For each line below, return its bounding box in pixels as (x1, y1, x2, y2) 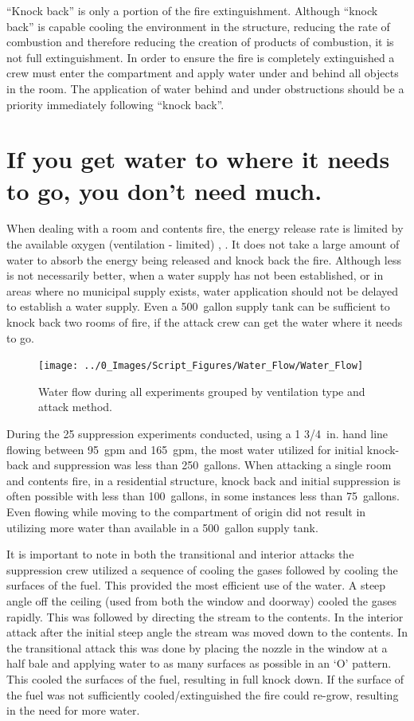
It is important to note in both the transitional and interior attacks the (6, 546, 354, 562)
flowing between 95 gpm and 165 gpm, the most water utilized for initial (6, 441, 364, 457)
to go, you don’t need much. (6, 174, 322, 206)
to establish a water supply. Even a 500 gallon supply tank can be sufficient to (6, 298, 390, 315)
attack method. (38, 398, 112, 415)
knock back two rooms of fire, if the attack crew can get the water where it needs (6, 314, 403, 331)
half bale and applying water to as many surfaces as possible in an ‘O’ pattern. (6, 655, 392, 672)
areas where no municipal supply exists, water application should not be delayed (6, 282, 399, 299)
